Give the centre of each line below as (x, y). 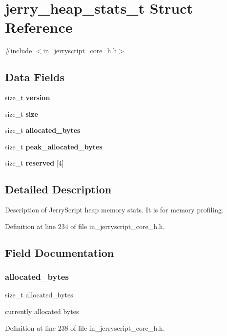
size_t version (28, 97)
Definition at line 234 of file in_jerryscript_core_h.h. (85, 226)
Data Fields (35, 77)
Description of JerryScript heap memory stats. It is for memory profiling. (114, 210)
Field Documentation (60, 252)
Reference (39, 27)
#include (19, 51)
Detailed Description (58, 189)
